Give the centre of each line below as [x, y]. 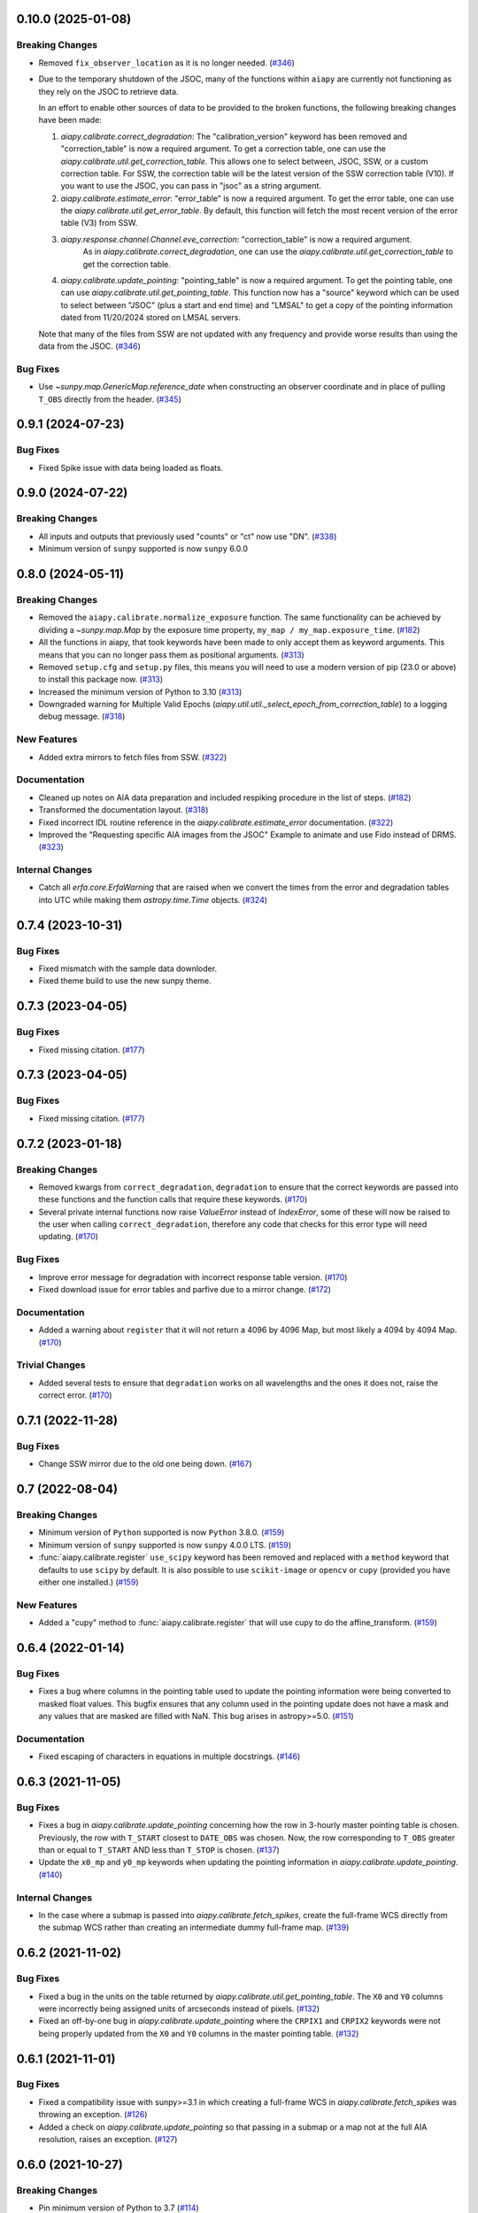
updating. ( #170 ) [69, 1237]
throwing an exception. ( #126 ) [93, 2115]
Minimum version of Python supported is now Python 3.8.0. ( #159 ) [162, 1532]
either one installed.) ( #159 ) [89, 1582]
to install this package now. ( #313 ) [101, 679]
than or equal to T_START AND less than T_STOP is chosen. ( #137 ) [159, 1850]
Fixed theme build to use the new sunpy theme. [125, 981]
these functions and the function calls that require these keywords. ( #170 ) [173, 1199]
